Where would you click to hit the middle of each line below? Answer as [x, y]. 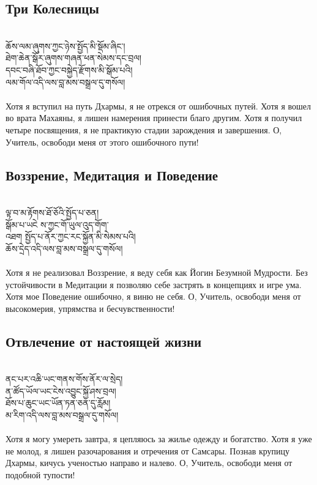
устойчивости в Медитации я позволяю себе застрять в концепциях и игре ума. [154, 284]
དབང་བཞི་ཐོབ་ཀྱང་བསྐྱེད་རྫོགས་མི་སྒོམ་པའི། [69, 69]
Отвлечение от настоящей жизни [104, 341]
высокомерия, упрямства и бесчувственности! [90, 308]
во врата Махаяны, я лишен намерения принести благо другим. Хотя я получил [154, 118]
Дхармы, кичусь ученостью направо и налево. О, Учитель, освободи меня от [149, 463]
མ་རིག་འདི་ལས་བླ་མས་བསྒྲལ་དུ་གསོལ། [62, 414]
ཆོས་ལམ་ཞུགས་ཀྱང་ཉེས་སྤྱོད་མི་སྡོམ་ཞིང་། [65, 46]
